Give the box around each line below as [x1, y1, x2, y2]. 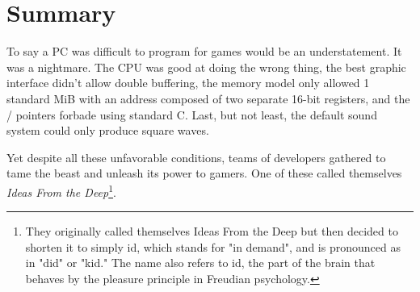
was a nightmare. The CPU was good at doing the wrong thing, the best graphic [6, 58, 406, 75]
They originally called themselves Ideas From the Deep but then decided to [25, 223, 398, 240]
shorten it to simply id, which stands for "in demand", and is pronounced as [25, 238, 401, 255]
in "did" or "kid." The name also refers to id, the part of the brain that [25, 254, 376, 271]
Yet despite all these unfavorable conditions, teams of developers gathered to [6, 148, 386, 165]
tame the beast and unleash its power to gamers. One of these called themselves [6, 165, 402, 181]
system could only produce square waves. [6, 122, 209, 139]
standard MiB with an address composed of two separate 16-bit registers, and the [6, 90, 410, 106]
